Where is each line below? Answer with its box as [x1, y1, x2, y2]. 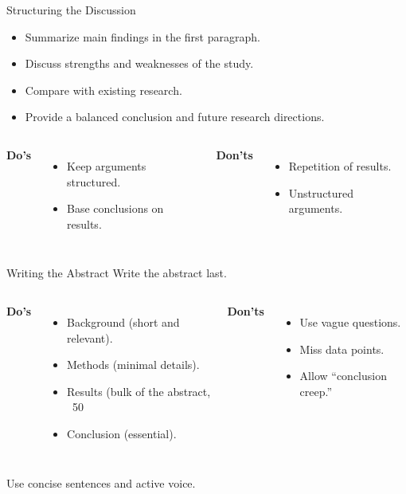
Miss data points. [299, 340, 385, 357]
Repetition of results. [288, 157, 392, 174]
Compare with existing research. [25, 81, 182, 98]
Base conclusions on [67, 200, 164, 217]
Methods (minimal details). [67, 356, 200, 373]
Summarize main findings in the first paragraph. [25, 28, 260, 45]
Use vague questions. [299, 313, 401, 330]
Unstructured [288, 184, 354, 201]
